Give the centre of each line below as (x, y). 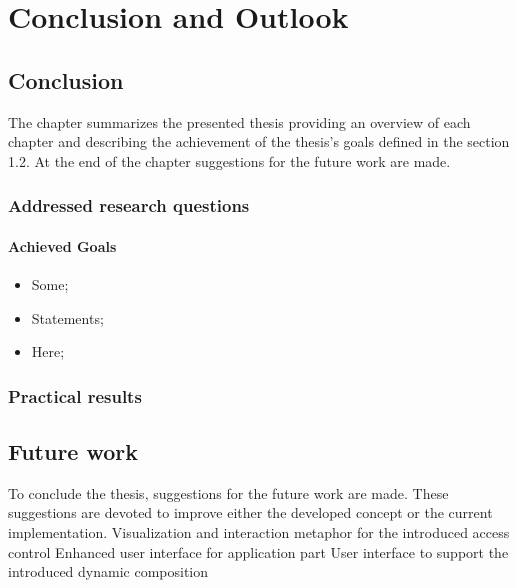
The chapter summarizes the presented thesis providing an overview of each (239, 121)
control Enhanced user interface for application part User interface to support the (258, 551)
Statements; (67, 317)
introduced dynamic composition (108, 571)
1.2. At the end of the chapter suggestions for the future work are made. (229, 160)
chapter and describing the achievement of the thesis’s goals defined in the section (259, 141)
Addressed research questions (129, 205)
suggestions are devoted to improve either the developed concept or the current (250, 512)
